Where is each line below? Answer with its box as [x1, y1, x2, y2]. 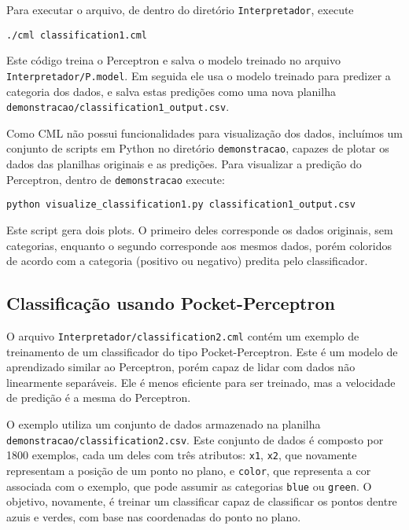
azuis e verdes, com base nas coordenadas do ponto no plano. [6, 508, 301, 524]
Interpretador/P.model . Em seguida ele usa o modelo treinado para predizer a [6, 67, 391, 83]
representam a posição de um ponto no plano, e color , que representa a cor [6, 462, 371, 478]
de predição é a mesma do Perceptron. [6, 389, 191, 406]
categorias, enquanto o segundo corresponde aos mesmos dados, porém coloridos [6, 237, 392, 253]
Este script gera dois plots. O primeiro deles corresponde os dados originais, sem [6, 221, 393, 237]
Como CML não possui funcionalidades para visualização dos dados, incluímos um [6, 124, 403, 141]
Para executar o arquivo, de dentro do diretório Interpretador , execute [6, 2, 354, 17]
